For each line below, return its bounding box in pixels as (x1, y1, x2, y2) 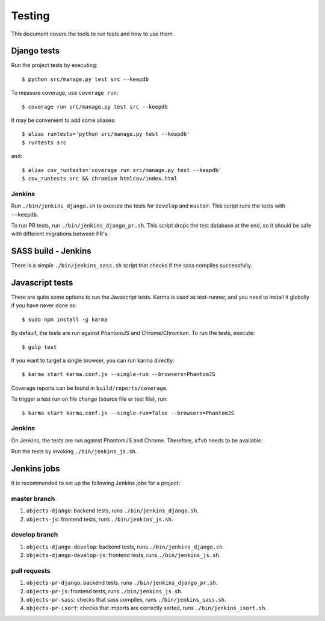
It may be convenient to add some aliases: (11, 116, 116, 124)
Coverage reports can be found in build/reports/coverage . (11, 384, 168, 392)
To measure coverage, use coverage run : (11, 89, 119, 97)
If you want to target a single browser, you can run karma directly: (11, 357, 175, 365)
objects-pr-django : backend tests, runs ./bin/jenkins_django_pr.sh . (26, 579, 218, 587)
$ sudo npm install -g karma (22, 316, 108, 323)
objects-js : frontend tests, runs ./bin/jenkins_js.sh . (26, 515, 173, 523)
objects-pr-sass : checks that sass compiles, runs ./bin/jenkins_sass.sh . (26, 596, 226, 603)
